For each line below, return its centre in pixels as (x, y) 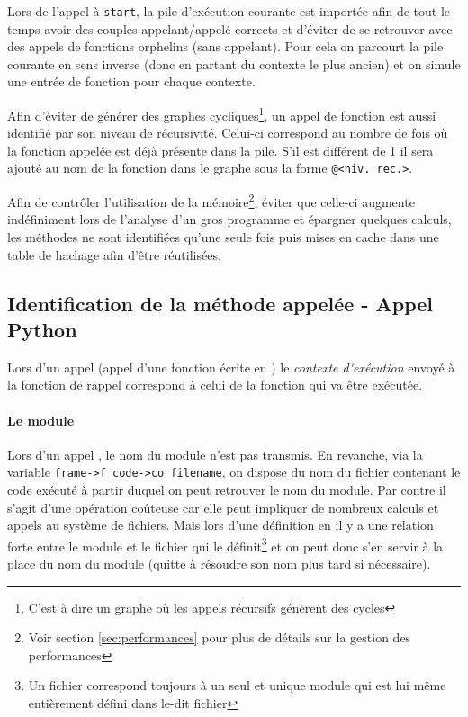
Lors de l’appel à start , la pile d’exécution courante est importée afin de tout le (229, 11)
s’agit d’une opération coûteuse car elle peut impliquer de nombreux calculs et (223, 507)
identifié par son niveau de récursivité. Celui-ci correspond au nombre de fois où (228, 133)
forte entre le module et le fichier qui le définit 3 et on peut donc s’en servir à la (225, 544)
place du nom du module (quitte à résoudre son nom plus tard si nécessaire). (219, 564)
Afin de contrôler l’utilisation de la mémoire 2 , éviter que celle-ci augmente (211, 200)
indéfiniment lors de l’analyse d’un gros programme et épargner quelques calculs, (229, 219)
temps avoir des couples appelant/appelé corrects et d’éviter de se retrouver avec (230, 28)
